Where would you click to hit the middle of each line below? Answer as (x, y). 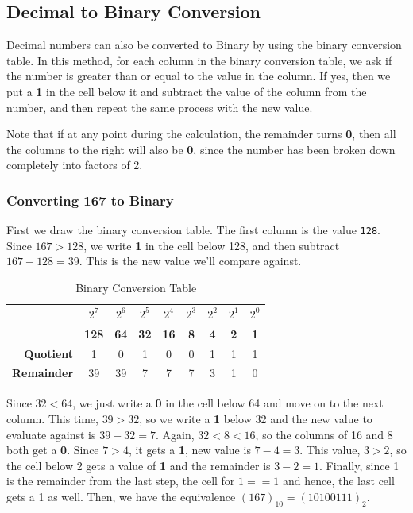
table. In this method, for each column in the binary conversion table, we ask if (199, 60)
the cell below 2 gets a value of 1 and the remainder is (139, 465)
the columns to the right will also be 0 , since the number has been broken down (201, 149)
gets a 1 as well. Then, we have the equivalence (121, 497)
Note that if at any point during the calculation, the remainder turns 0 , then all (201, 134)
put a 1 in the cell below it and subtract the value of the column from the (187, 91)
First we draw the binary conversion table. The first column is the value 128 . (193, 230)
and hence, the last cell (339, 481)
